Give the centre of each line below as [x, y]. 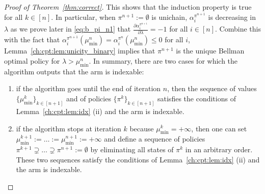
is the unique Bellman [210, 51]
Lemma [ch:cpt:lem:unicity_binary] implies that [80, 51]
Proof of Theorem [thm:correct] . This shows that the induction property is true [128, 7]
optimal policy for [32, 61]
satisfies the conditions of [197, 99]
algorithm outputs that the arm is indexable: [74, 71]
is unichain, [169, 17]
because [142, 128]
